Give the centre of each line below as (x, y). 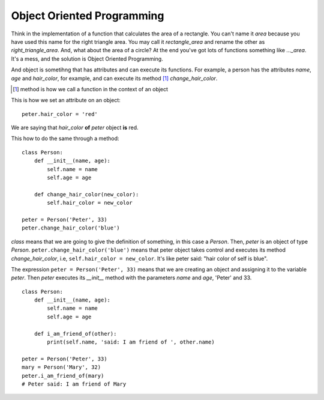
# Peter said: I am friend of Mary (74, 384)
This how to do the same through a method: (65, 139)
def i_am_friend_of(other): (75, 334)
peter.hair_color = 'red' (60, 114)
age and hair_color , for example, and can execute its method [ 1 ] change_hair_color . (114, 78)
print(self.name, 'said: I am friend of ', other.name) (131, 342)
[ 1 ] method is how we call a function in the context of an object (90, 89)
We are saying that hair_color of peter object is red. (75, 128)
